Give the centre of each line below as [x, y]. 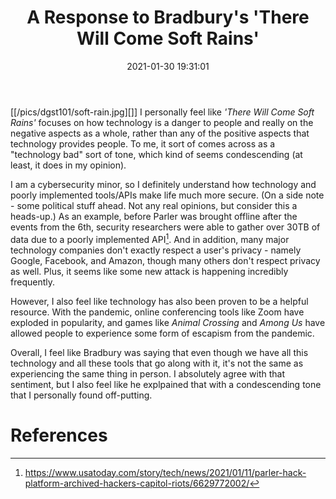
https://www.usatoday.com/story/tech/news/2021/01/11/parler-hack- [165, 472]
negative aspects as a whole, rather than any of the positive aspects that [160, 133]
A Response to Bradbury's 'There [168, 17]
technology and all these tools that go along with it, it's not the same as [157, 363]
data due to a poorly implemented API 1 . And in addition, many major [150, 238]
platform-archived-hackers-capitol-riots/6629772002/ [137, 483]
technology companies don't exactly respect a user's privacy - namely [156, 250]
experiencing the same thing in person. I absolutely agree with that [148, 373]
